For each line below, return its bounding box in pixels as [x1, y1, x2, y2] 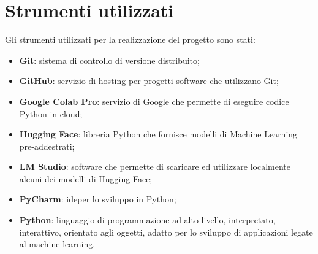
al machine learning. [19, 237, 96, 250]
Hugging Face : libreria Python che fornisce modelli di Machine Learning [19, 128, 298, 140]
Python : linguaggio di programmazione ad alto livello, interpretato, [19, 214, 276, 226]
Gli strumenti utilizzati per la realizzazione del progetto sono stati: [5, 33, 256, 46]
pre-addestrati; [19, 139, 75, 152]
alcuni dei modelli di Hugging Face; [19, 172, 153, 185]
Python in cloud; [19, 107, 83, 120]
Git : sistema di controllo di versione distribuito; [19, 53, 200, 66]
